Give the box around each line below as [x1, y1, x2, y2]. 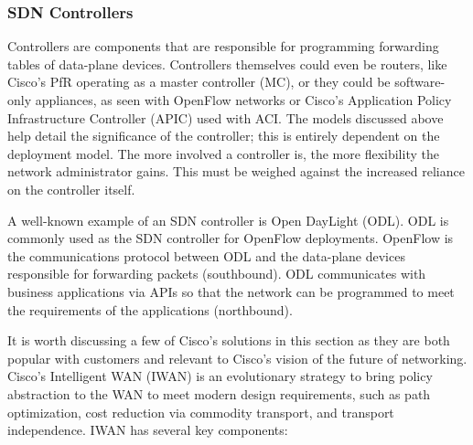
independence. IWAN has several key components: [7, 420, 288, 440]
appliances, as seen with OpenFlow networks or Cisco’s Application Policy [35, 90, 452, 109]
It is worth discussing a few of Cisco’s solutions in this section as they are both [7, 331, 450, 350]
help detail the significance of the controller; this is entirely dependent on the [7, 126, 440, 145]
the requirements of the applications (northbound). [7, 300, 293, 319]
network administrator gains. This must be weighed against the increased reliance [7, 162, 465, 181]
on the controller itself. [7, 179, 135, 198]
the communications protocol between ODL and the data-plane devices [7, 246, 405, 265]
